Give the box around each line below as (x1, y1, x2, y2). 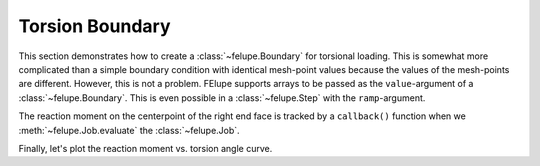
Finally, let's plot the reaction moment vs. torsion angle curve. (18, 142, 273, 154)
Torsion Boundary (18, 15, 171, 37)
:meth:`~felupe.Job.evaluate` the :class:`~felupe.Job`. (18, 124, 240, 136)
